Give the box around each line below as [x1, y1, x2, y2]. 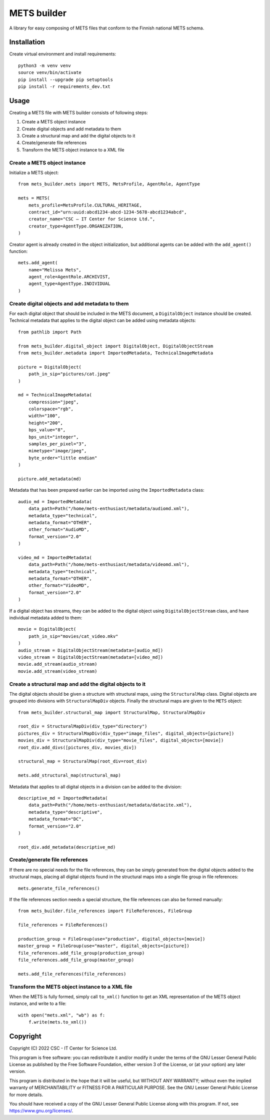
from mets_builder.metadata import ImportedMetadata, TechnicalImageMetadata [18, 350, 213, 356]
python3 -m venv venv [18, 62, 71, 68]
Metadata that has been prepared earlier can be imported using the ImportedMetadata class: [9, 487, 204, 493]
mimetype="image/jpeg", [28, 448, 87, 454]
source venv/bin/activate [18, 70, 82, 75]
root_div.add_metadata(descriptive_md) [18, 844, 116, 850]
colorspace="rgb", [28, 406, 74, 412]
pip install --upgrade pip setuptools [18, 76, 113, 82]
